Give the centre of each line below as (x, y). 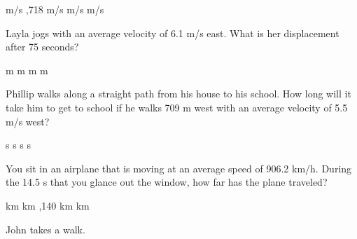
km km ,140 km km (48, 205)
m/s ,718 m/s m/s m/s (55, 9)
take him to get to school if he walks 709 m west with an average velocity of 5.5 (177, 107)
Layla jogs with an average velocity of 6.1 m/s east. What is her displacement (173, 33)
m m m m (27, 70)
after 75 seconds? (42, 47)
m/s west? (28, 121)
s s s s (19, 145)
